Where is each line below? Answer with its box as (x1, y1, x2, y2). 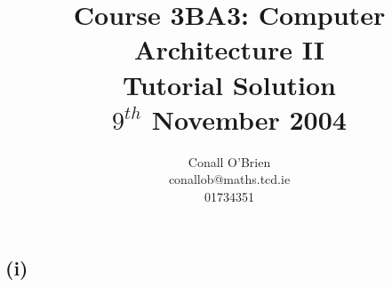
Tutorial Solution (123, 66, 336, 102)
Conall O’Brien (188, 152, 271, 171)
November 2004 (151, 100, 347, 137)
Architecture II (134, 31, 324, 68)
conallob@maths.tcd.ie (168, 170, 291, 188)
